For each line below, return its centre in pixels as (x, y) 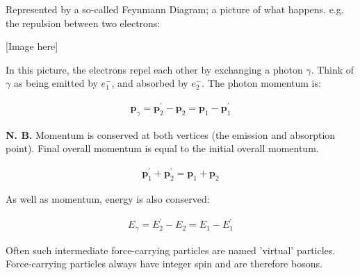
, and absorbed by (150, 83)
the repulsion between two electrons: (83, 23)
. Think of (333, 69)
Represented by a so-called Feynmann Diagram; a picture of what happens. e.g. (175, 9)
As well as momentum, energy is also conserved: (108, 198)
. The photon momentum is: (261, 83)
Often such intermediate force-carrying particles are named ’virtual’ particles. (171, 250)
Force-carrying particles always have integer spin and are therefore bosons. (164, 264)
